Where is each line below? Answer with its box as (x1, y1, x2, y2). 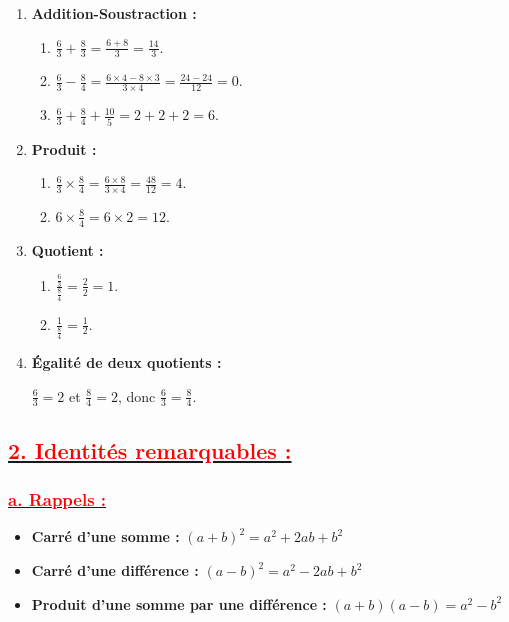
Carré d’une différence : (31, 560, 199, 581)
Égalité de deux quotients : (31, 352, 222, 373)
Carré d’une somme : (31, 526, 180, 547)
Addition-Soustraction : (31, 3, 197, 23)
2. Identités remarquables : (8, 434, 292, 465)
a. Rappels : (8, 487, 107, 512)
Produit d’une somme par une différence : (31, 593, 327, 614)
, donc (117, 385, 156, 406)
